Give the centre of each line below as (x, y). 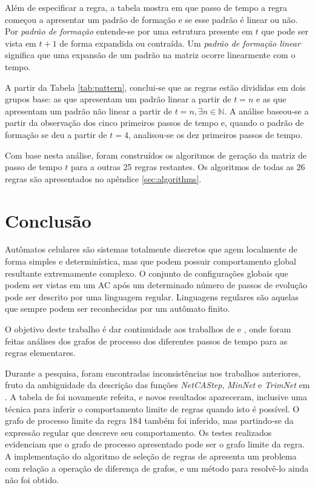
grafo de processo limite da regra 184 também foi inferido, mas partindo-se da (149, 420)
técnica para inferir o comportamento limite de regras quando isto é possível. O (152, 408)
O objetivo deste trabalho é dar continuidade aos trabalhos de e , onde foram (148, 329)
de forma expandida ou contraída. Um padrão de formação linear (180, 43)
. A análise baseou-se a (267, 110)
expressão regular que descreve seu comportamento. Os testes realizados (138, 432)
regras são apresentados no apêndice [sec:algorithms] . (103, 178)
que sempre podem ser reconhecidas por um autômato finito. (118, 308)
